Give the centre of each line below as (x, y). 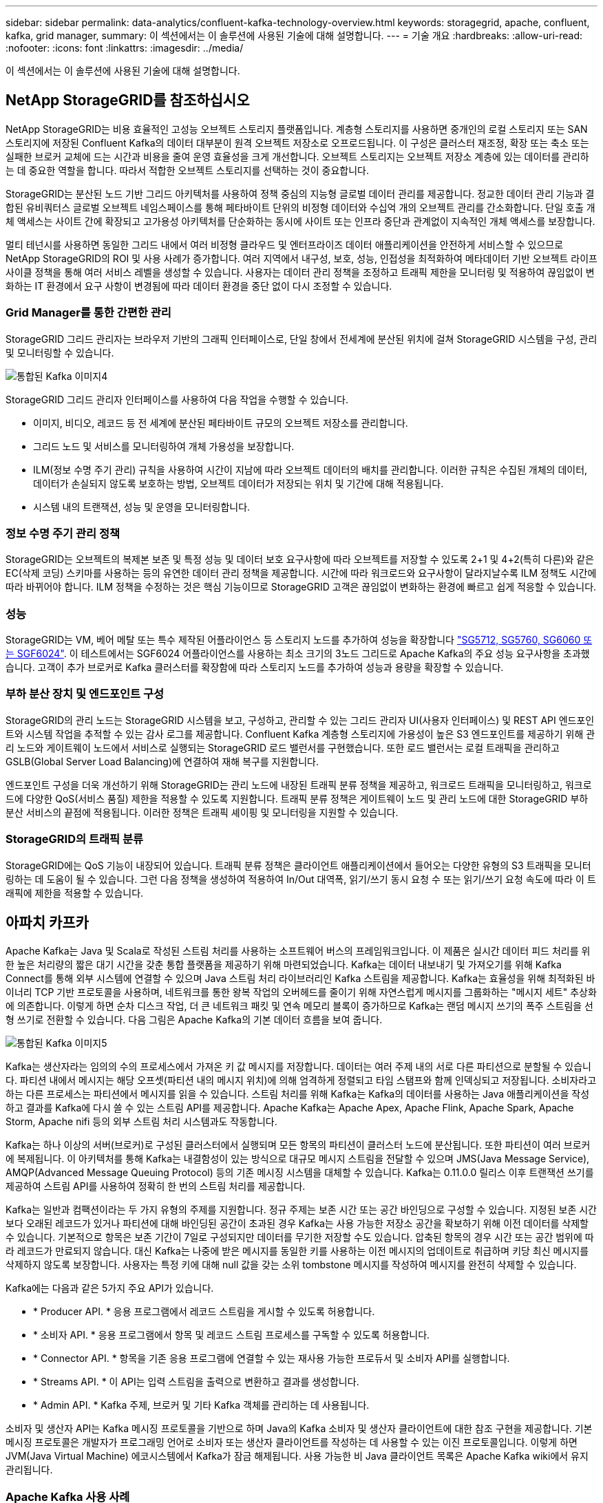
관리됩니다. (29, 1470)
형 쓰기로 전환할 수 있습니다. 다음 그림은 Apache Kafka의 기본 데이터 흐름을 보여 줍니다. (194, 1020)
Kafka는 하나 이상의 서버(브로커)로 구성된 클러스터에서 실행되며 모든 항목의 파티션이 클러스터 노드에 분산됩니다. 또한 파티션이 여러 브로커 (298, 1145)
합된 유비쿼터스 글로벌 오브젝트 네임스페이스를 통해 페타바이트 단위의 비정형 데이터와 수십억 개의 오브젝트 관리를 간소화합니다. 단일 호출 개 (300, 207)
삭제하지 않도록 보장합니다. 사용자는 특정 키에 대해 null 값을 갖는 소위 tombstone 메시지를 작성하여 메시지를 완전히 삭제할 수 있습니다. (291, 1265)
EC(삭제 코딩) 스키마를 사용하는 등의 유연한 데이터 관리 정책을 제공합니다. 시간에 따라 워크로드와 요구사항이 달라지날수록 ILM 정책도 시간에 (301, 573)
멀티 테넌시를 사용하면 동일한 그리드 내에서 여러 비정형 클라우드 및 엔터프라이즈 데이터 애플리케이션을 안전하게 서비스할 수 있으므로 (285, 244)
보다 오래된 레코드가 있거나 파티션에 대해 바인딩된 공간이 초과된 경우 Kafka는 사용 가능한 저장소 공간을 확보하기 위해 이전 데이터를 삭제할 (297, 1224)
